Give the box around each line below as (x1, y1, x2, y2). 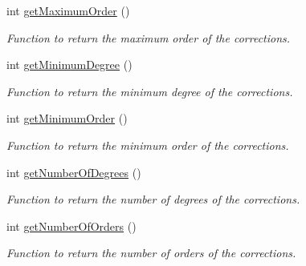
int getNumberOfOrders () (6, 217, 137, 234)
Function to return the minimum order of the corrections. (6, 136, 289, 153)
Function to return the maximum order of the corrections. (6, 29, 291, 46)
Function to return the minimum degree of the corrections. (6, 83, 293, 99)
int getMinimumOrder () (6, 110, 128, 127)
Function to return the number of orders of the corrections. (6, 244, 296, 261)
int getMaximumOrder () (6, 2, 130, 18)
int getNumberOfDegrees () (6, 163, 141, 180)
